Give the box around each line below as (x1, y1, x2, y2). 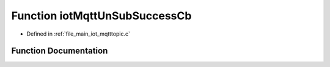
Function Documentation (11, 46, 108, 56)
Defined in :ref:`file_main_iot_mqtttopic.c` (26, 30, 131, 37)
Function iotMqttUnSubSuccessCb (11, 9, 192, 22)
